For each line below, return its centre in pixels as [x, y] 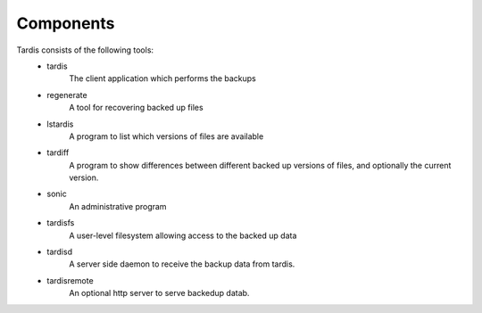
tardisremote [70, 280]
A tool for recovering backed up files [137, 108]
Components [66, 23]
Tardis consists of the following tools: [85, 50]
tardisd [60, 252]
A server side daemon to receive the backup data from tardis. [182, 264]
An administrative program [118, 206]
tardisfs [61, 223]
